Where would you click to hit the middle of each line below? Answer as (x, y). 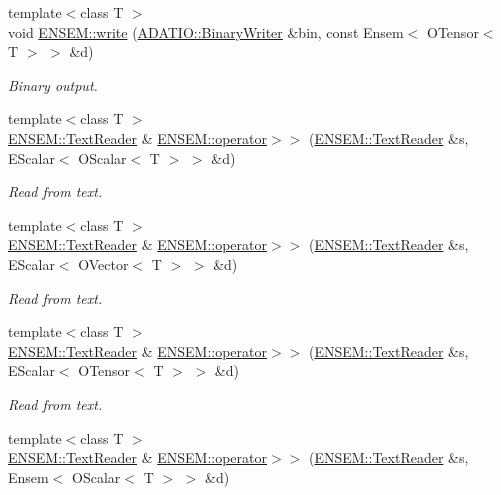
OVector (103, 263)
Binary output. (53, 84)
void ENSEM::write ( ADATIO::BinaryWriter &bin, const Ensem (206, 31)
